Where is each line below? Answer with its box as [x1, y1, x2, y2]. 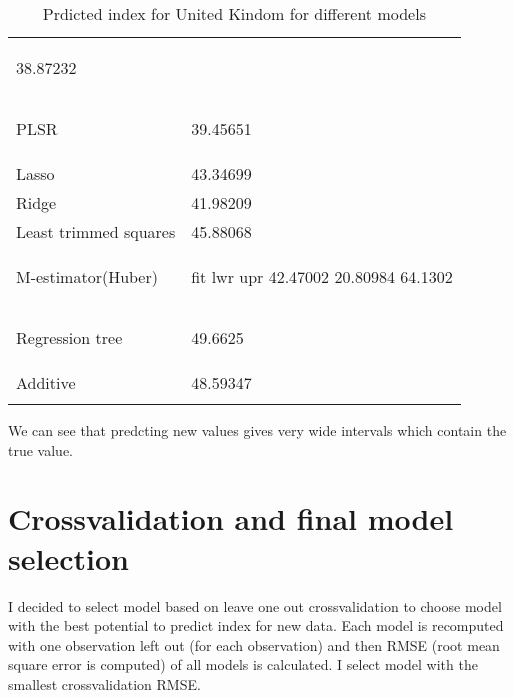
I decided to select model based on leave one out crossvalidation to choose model [8, 595, 502, 616]
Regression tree [16, 326, 123, 349]
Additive [16, 371, 76, 394]
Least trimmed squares [16, 220, 176, 243]
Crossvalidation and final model [8, 498, 454, 539]
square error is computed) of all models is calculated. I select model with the [8, 654, 478, 675]
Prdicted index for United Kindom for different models [42, 2, 426, 25]
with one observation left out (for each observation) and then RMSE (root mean [8, 634, 500, 655]
